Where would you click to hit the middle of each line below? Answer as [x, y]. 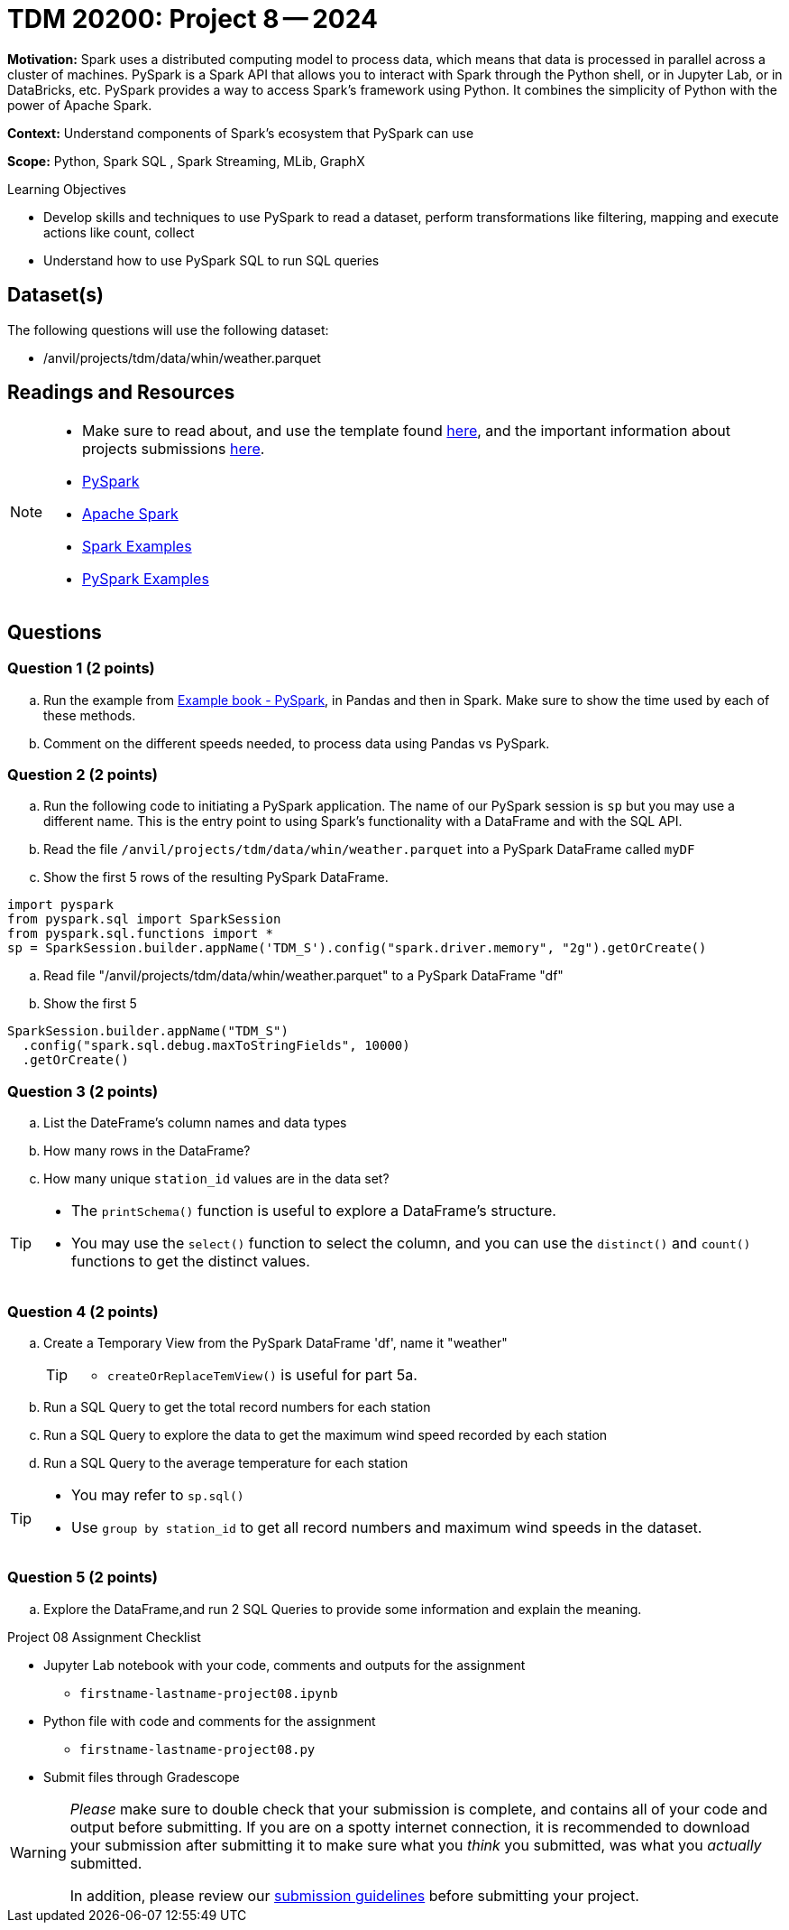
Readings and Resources [121, 393]
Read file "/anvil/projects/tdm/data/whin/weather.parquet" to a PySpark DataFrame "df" [303, 976]
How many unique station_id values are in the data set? [216, 1179]
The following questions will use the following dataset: [168, 329]
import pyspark [61, 905]
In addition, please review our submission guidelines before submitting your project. [354, 1895]
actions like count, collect [119, 232]
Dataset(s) [55, 295]
